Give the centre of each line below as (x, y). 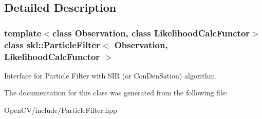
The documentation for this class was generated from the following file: (116, 93)
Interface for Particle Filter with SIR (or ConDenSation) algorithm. (111, 75)
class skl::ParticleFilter (52, 44)
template (23, 33)
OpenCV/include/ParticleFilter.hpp (61, 110)
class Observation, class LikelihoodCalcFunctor (151, 33)
